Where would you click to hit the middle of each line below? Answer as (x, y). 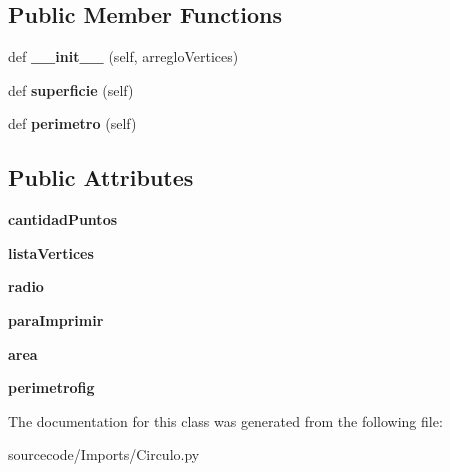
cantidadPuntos (63, 219)
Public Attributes (101, 177)
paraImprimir (56, 319)
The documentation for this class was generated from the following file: (225, 420)
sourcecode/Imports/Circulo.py (104, 454)
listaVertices (51, 252)
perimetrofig (51, 387)
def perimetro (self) (72, 123)
